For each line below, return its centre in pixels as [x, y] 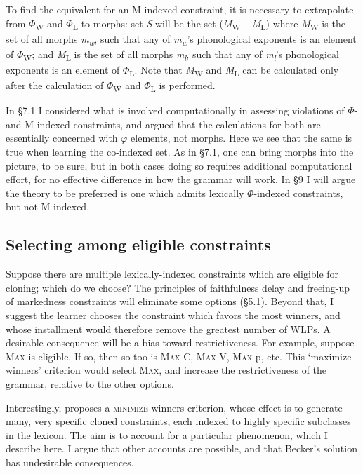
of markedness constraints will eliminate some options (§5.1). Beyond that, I [170, 301]
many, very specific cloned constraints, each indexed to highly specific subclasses [178, 421]
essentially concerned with [62, 138]
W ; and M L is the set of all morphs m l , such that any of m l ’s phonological [181, 55]
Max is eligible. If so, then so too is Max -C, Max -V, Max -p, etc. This [155, 356]
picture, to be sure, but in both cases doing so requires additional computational [179, 165]
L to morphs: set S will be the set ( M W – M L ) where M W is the [209, 24]
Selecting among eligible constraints [138, 244]
